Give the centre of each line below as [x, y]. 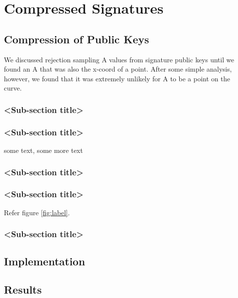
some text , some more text [43, 150]
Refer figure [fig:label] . [37, 212]
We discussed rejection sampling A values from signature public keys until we [119, 59]
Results [23, 289]
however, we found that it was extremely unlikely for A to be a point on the [117, 78]
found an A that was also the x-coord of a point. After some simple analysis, [118, 69]
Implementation [45, 261]
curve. [13, 88]
